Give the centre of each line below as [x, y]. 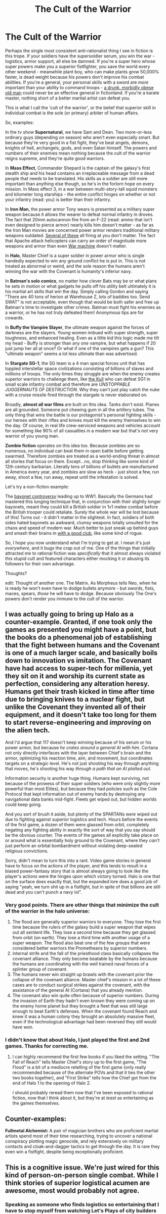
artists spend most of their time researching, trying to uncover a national [79, 1136]
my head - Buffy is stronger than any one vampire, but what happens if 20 [81, 343]
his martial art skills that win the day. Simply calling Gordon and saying [77, 291]
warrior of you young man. [32, 436]
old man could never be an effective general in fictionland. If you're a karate [82, 93]
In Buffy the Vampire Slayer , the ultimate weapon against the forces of [77, 327]
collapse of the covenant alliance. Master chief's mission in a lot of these [86, 980]
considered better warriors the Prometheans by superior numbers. [80, 948]
